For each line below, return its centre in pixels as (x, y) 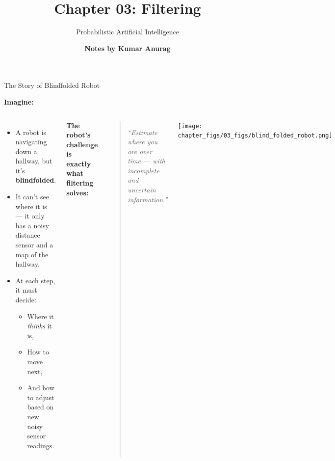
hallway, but (34, 161)
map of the (32, 254)
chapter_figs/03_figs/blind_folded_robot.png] (255, 136)
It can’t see (32, 197)
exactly (79, 163)
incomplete (143, 170)
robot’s (78, 135)
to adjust (41, 397)
